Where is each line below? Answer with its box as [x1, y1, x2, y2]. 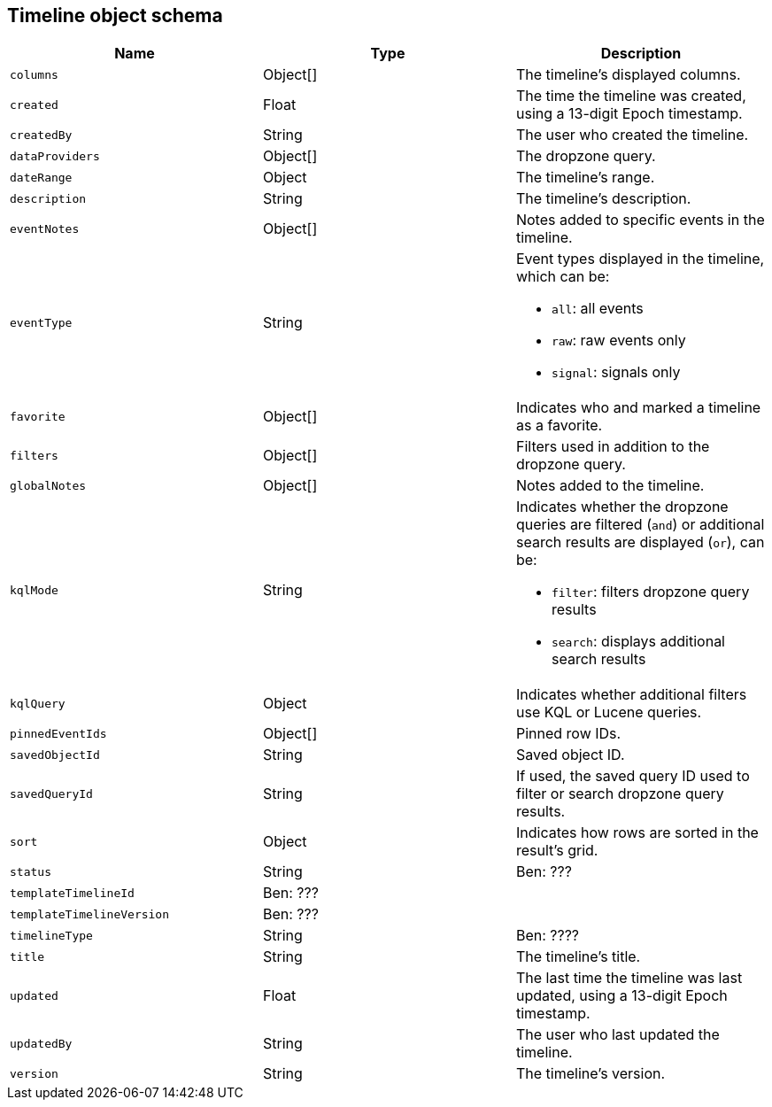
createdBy [10, 128, 73, 142]
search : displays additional [551, 632, 725, 651]
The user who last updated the [515, 1026, 720, 1044]
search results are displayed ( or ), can [515, 533, 765, 552]
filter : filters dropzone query [551, 583, 750, 601]
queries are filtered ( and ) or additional [515, 515, 765, 534]
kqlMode [10, 583, 58, 597]
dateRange [10, 170, 73, 184]
